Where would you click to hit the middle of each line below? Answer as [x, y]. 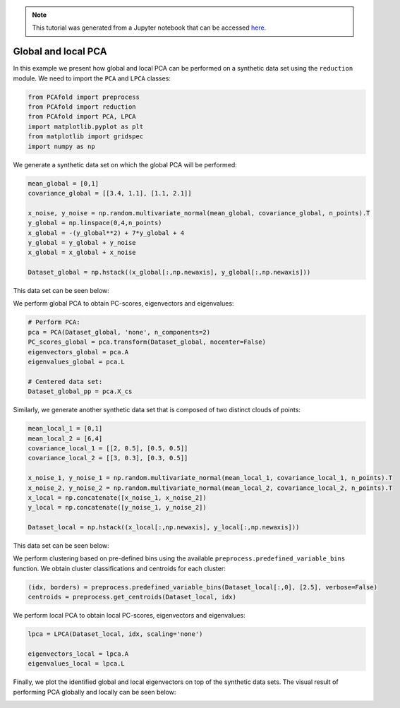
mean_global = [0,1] [63, 183]
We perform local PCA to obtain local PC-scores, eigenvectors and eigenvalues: [129, 616]
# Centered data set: [65, 382]
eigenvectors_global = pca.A [78, 352]
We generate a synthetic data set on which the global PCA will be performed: [125, 164]
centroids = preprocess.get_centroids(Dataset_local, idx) [132, 597]
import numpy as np [61, 146]
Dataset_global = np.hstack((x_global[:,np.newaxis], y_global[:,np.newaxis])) [169, 272]
